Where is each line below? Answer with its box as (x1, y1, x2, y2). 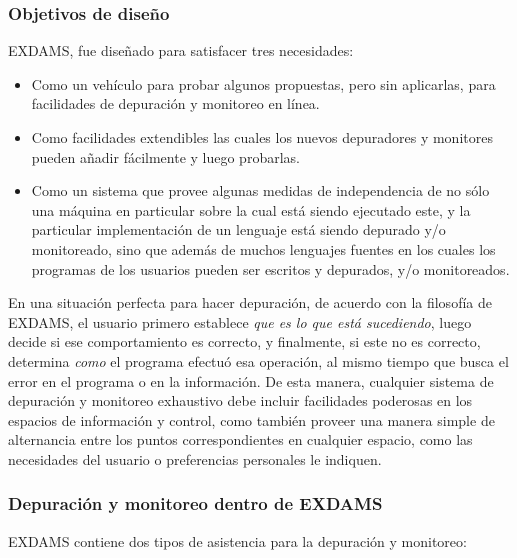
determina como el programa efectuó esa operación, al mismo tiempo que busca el (8, 350, 509, 371)
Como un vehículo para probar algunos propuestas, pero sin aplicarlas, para (31, 73, 496, 94)
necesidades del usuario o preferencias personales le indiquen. (8, 448, 382, 469)
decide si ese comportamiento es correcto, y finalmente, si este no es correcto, (8, 331, 481, 352)
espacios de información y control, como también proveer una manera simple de (8, 409, 495, 430)
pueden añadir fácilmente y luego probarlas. (31, 146, 300, 167)
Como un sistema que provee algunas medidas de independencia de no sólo (31, 180, 490, 201)
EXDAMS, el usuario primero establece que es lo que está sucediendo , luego (8, 311, 472, 332)
